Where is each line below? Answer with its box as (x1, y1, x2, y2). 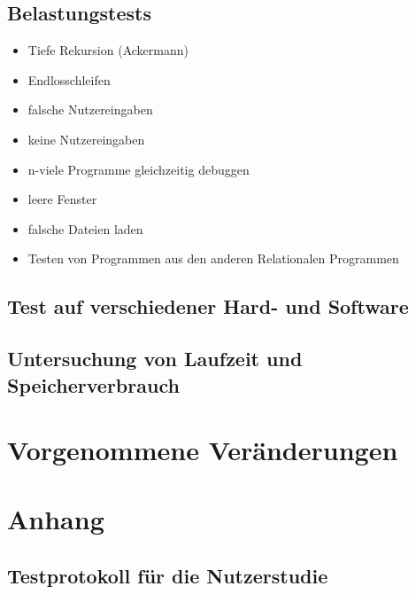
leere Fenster (27, 190, 97, 208)
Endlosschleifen (27, 70, 111, 89)
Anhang (7, 501, 104, 537)
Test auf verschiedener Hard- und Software (7, 293, 409, 320)
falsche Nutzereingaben (27, 100, 153, 119)
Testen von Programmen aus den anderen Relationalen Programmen (27, 249, 399, 268)
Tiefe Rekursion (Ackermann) (27, 41, 189, 59)
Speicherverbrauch (7, 371, 180, 398)
